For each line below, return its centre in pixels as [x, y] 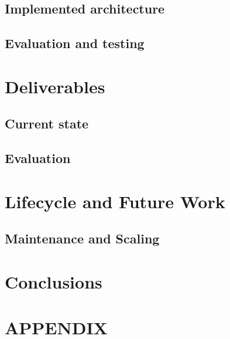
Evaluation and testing [75, 43]
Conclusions [54, 281]
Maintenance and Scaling [82, 238]
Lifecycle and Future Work [115, 201]
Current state [47, 123]
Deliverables [55, 86]
